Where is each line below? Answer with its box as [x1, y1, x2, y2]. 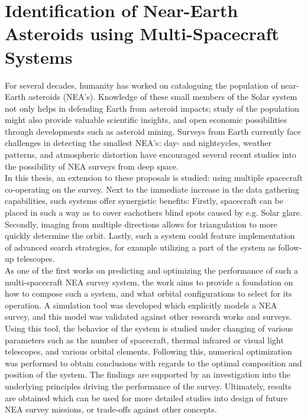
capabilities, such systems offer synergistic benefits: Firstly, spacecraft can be [5, 194, 283, 207]
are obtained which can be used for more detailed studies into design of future [5, 391, 288, 404]
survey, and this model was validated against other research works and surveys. [5, 310, 292, 323]
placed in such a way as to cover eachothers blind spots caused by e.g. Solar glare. [5, 206, 302, 219]
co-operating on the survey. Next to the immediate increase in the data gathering [5, 183, 299, 195]
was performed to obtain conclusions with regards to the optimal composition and [5, 356, 302, 369]
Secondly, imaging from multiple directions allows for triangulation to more [5, 217, 277, 230]
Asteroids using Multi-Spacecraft [5, 21, 279, 46]
